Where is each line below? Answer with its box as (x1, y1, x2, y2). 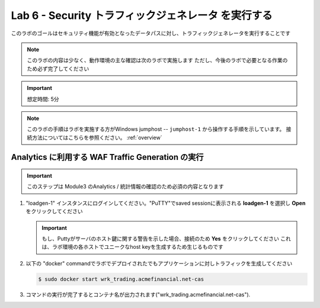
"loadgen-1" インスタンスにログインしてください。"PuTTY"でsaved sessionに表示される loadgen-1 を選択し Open (25, 199, 306, 207)
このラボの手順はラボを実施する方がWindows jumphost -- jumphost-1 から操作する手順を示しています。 (27, 126, 285, 133)
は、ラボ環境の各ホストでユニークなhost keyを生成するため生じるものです (41, 243, 223, 251)
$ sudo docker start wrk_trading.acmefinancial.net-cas (38, 275, 204, 283)
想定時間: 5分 (27, 95, 59, 102)
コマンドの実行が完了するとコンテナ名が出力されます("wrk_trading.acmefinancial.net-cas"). (25, 291, 251, 298)
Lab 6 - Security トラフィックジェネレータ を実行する (11, 9, 273, 22)
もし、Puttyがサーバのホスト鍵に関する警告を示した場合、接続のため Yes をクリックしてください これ (41, 235, 292, 242)
